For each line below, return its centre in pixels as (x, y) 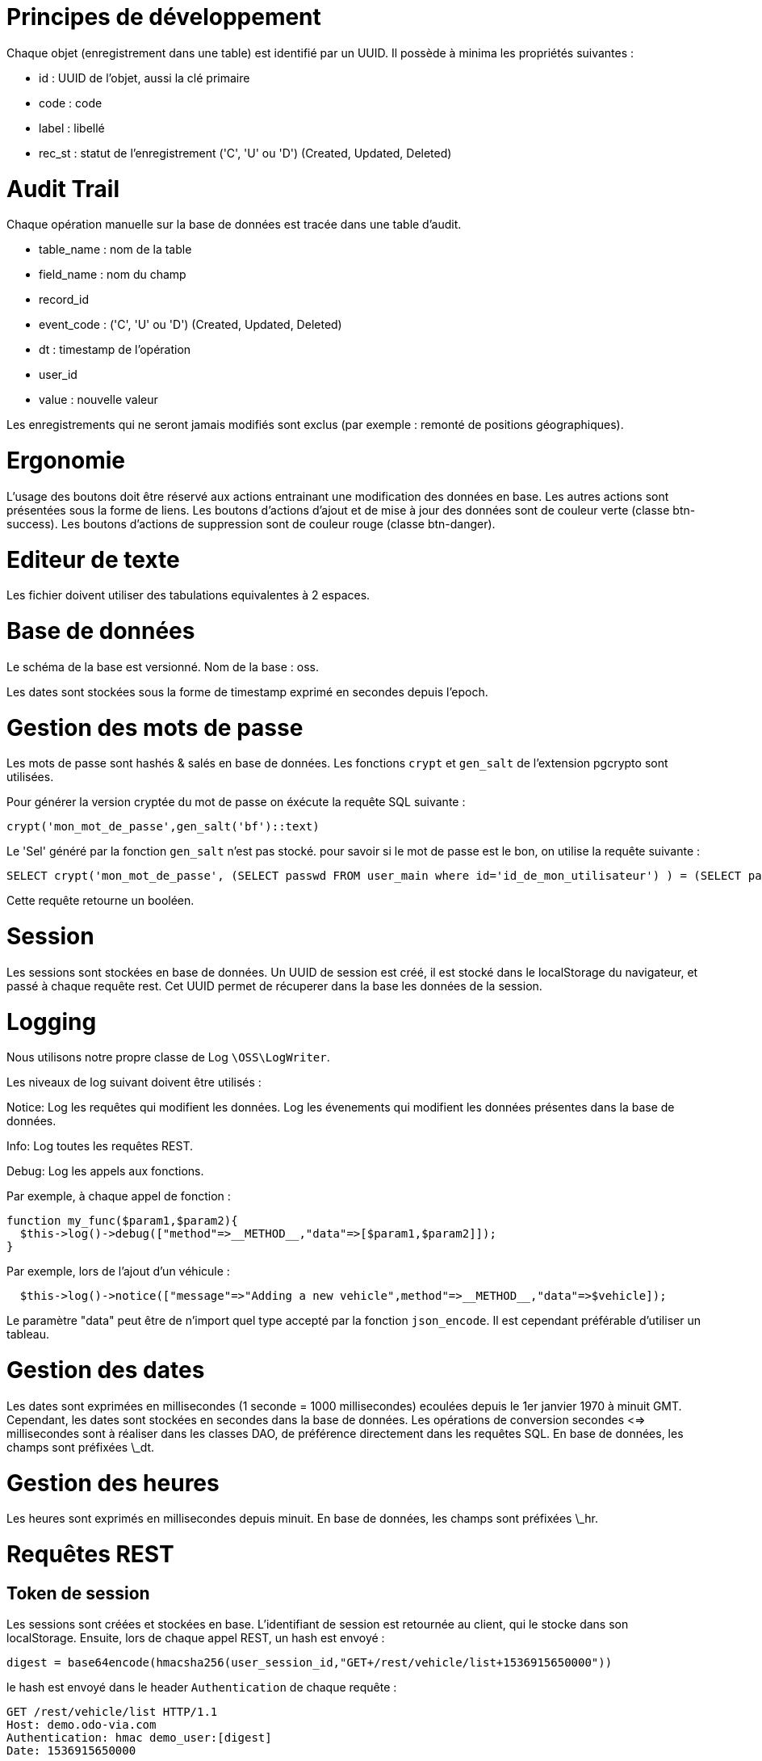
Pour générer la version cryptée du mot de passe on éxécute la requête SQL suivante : (236, 802)
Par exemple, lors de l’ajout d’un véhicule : (118, 1271)
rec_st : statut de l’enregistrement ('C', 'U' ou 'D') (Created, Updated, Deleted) (245, 153)
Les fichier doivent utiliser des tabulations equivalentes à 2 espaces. (188, 595)
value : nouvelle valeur (98, 400)
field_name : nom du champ (113, 275)
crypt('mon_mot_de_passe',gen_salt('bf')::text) (163, 827)
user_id (58, 375)
